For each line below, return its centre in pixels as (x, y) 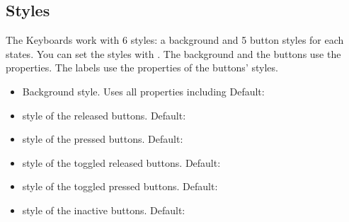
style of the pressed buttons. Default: (103, 139)
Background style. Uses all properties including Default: (143, 91)
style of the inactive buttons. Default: (104, 210)
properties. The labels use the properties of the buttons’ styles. (142, 68)
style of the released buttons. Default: (104, 115)
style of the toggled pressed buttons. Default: (120, 186)
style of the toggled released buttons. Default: (121, 162)
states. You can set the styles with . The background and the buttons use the (173, 53)
